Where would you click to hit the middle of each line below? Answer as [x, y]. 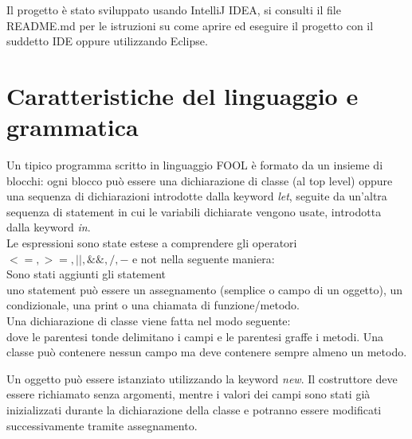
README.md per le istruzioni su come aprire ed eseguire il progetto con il [190, 25]
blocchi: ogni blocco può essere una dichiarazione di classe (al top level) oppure [200, 180]
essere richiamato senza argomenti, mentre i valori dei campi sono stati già [188, 394]
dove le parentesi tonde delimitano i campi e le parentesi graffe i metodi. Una [195, 336]
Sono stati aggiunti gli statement [86, 274]
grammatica [73, 127]
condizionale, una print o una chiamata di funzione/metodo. [153, 305]
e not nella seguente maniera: [203, 258]
